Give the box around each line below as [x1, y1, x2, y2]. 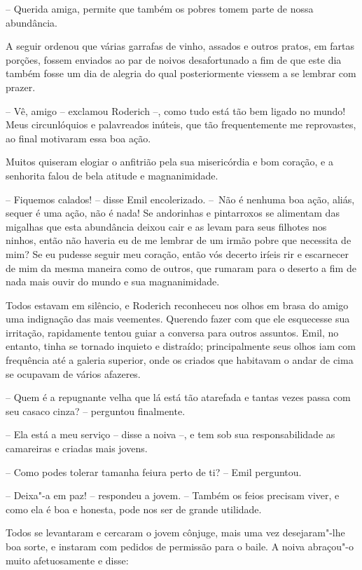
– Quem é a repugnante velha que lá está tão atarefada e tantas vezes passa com [6, 390, 351, 405]
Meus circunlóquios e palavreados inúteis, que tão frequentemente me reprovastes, [6, 117, 356, 132]
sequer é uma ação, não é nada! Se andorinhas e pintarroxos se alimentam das [6, 205, 340, 220]
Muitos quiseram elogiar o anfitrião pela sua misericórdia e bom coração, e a [6, 154, 333, 169]
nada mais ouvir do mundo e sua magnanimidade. [6, 274, 220, 289]
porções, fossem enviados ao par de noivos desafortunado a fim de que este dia [6, 52, 342, 67]
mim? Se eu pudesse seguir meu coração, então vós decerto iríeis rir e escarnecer [6, 246, 349, 261]
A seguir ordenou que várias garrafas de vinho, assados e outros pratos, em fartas [6, 39, 354, 53]
